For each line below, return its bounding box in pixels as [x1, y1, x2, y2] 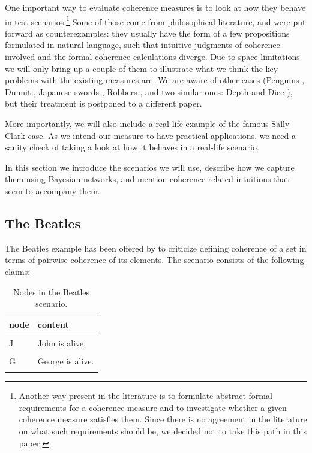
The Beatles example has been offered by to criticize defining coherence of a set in [5, 241, 307, 254]
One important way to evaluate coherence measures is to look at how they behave [5, 1, 306, 13]
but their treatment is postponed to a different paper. [5, 97, 202, 110]
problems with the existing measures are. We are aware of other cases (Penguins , [5, 74, 305, 86]
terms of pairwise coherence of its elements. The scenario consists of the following [5, 253, 304, 266]
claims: [5, 265, 31, 277]
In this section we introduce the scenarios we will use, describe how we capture [5, 161, 295, 173]
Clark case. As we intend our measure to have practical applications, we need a [5, 129, 296, 141]
